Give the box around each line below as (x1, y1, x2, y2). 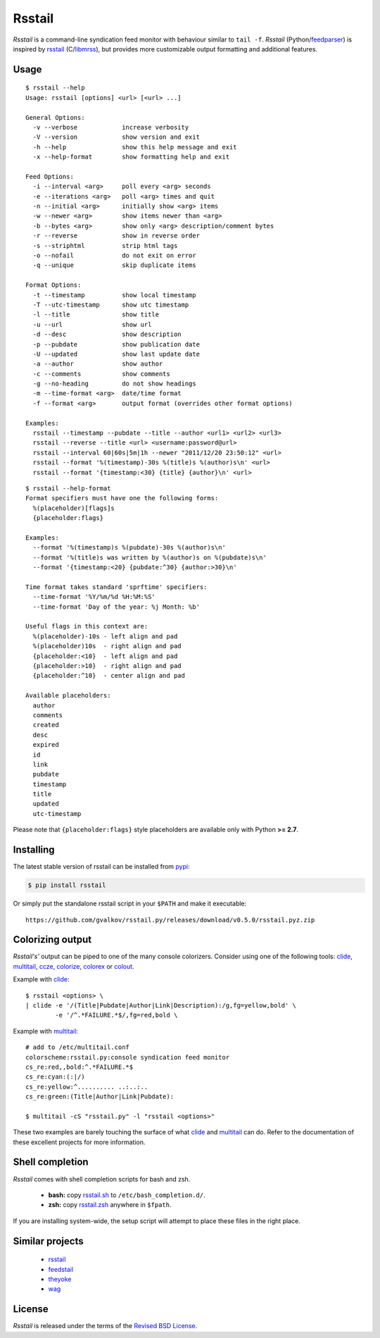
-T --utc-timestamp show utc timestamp (32, 300, 189, 309)
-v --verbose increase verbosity (32, 123, 189, 131)
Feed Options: (25, 173, 74, 180)
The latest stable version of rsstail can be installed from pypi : (13, 862, 190, 871)
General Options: (25, 113, 85, 121)
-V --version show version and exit (32, 133, 201, 141)
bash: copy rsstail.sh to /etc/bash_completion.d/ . (48, 1191, 205, 1199)
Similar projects (13, 1235, 84, 1247)
